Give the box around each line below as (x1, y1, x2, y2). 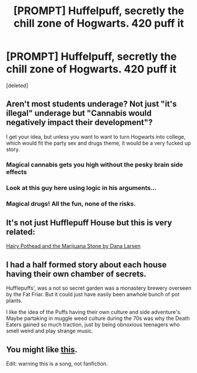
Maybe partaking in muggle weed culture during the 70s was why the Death (6, 315, 190, 322)
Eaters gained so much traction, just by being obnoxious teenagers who (6, 321, 181, 328)
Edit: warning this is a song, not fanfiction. (6, 360, 108, 367)
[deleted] (6, 81, 28, 89)
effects (6, 168, 28, 176)
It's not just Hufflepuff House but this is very (6, 217, 172, 228)
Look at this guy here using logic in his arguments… (6, 184, 157, 192)
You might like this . (6, 344, 78, 355)
